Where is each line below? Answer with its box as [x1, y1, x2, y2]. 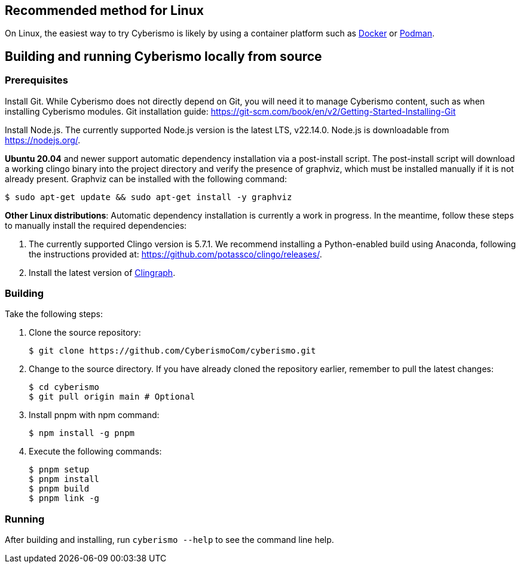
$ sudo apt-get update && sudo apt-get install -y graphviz [5, 192, 292, 202]
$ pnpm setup [29, 465, 90, 475]
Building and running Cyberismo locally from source [5, 48, 322, 64]
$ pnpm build [29, 484, 90, 494]
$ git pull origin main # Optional [29, 392, 195, 402]
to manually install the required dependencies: [5, 220, 187, 231]
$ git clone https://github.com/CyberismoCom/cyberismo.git [29, 346, 316, 356]
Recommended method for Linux [5, 3, 204, 18]
